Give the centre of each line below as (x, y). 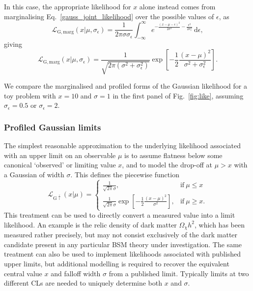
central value (23, 273)
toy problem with (30, 95)
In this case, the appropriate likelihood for (68, 6)
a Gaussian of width (34, 174)
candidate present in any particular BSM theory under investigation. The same (123, 244)
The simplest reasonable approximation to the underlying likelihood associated (122, 145)
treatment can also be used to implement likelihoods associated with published (122, 254)
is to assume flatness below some (173, 155)
